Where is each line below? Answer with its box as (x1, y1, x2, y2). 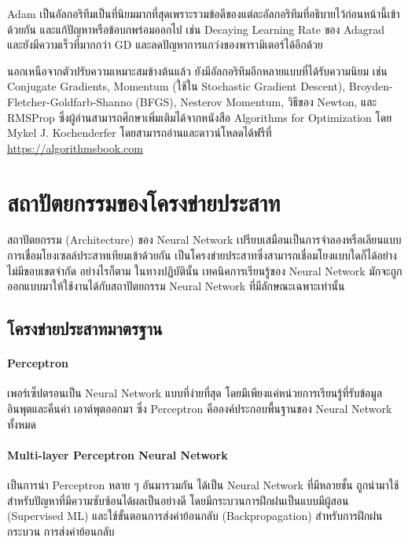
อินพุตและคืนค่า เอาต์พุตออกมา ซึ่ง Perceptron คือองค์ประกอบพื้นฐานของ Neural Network (7, 400, 392, 417)
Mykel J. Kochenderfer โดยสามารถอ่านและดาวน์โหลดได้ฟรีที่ (7, 124, 272, 141)
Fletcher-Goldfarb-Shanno (7, 93, 132, 109)
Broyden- (348, 78, 393, 94)
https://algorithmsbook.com (7, 139, 143, 156)
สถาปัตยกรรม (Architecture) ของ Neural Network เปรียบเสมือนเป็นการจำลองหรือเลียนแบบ (7, 231, 402, 248)
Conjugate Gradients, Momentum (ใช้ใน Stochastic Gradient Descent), (7, 78, 346, 94)
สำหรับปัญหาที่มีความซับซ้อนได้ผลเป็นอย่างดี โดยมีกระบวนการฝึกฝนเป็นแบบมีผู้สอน (7, 492, 349, 508)
